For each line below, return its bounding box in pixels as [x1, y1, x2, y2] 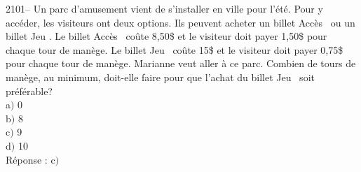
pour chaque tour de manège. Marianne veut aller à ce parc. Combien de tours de [6, 56, 356, 71]
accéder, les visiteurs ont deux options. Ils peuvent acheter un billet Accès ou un [6, 15, 355, 29]
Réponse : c [6, 152, 55, 166]
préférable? [6, 83, 53, 98]
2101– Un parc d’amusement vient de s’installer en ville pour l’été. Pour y [6, 1, 323, 15]
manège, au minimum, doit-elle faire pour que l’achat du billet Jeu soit [6, 69, 315, 84]
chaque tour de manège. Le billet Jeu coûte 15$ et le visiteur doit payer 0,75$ [6, 42, 343, 57]
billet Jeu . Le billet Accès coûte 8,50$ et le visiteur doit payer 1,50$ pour [6, 29, 327, 43]
